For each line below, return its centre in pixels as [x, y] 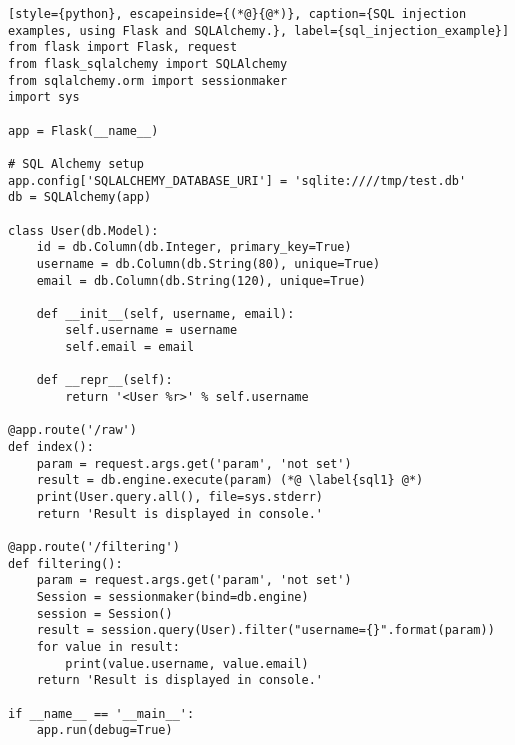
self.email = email [130, 347]
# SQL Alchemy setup [76, 163]
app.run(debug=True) [104, 730]
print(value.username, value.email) [187, 663]
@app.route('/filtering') [94, 547]
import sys [44, 97]
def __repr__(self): [104, 380]
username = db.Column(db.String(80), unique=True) [208, 263]
